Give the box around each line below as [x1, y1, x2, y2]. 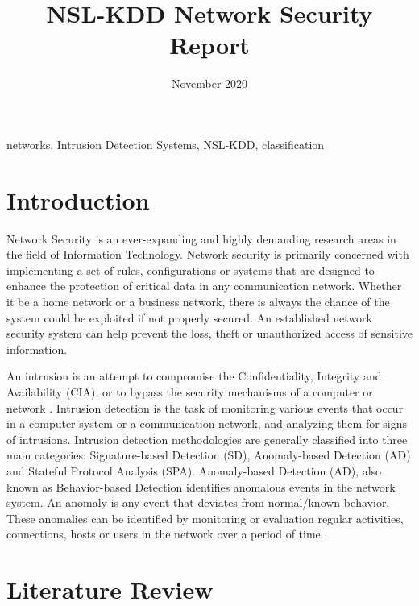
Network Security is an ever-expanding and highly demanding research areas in [6, 230, 396, 247]
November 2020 [171, 75, 248, 92]
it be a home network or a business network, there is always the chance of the [6, 293, 390, 309]
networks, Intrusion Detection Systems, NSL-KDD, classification [6, 135, 325, 152]
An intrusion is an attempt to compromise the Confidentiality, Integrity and [6, 367, 382, 384]
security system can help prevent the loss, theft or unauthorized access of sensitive [6, 325, 413, 342]
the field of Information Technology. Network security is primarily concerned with [6, 246, 409, 263]
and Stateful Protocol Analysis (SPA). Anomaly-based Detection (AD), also [6, 462, 382, 479]
